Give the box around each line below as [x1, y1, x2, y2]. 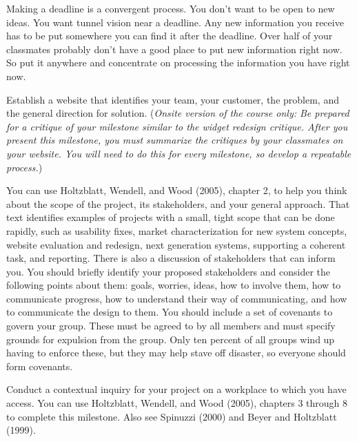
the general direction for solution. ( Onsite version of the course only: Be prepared [6, 106, 349, 120]
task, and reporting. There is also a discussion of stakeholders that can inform [6, 251, 336, 265]
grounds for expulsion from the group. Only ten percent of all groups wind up [6, 331, 335, 346]
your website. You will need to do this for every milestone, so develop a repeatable [6, 146, 351, 160]
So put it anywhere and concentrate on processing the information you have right [6, 55, 350, 70]
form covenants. [6, 358, 73, 373]
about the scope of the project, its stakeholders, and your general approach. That [6, 196, 350, 211]
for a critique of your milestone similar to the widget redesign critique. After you [6, 119, 348, 133]
